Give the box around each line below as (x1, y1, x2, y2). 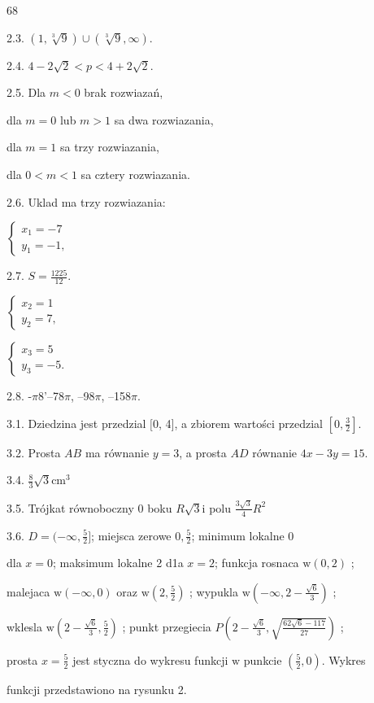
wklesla (7, 618, 43, 635)
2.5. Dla (7, 84, 46, 101)
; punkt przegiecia (122, 618, 211, 635)
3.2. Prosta (7, 443, 61, 461)
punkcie (243, 651, 282, 668)
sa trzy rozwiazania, (59, 138, 159, 155)
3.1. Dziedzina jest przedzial (7, 414, 146, 431)
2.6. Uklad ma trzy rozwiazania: (7, 193, 166, 210)
